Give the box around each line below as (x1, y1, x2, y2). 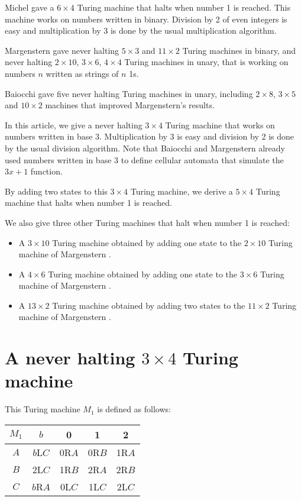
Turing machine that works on (165, 118, 275, 131)
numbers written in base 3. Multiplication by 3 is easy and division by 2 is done (5, 130, 294, 143)
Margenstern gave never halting (5, 44, 119, 56)
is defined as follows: (97, 403, 171, 415)
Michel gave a (5, 1, 54, 13)
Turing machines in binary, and (182, 44, 296, 56)
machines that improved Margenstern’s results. (45, 99, 215, 111)
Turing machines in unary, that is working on (124, 56, 289, 68)
